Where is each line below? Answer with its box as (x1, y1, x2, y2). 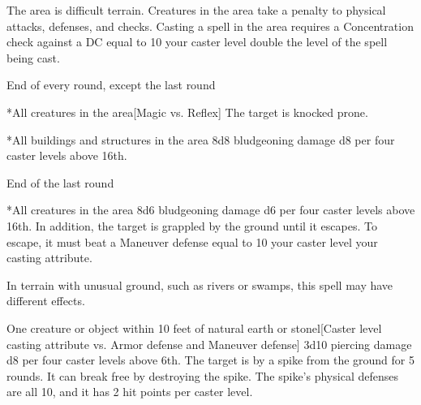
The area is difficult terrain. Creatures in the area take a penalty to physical (6, 2, 386, 18)
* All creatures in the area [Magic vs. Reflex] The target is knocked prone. (6, 103, 368, 120)
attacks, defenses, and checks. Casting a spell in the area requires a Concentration (6, 17, 414, 34)
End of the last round (6, 174, 114, 191)
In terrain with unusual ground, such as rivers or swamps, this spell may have (6, 276, 393, 293)
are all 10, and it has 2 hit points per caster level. (6, 383, 253, 400)
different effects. (6, 292, 85, 309)
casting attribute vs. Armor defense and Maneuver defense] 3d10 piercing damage (6, 335, 412, 352)
